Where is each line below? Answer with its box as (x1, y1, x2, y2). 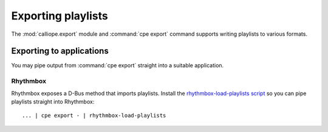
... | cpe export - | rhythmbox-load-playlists (22, 112, 166, 119)
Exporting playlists (11, 9, 109, 22)
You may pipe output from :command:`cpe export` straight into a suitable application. (11, 62, 224, 69)
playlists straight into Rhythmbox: (11, 97, 95, 105)
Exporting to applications (11, 46, 109, 56)
